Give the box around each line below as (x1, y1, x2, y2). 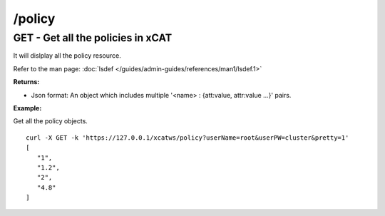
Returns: (13, 78, 40, 86)
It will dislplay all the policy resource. (13, 51, 121, 60)
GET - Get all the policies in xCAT (13, 31, 173, 44)
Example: (13, 103, 42, 112)
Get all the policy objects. (13, 117, 88, 125)
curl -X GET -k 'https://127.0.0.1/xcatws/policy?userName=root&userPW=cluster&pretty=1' (26, 133, 349, 142)
